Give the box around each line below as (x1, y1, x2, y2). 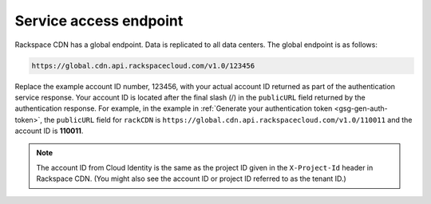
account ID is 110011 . (14, 126, 84, 135)
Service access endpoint (14, 12, 184, 29)
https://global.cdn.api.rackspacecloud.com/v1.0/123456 (31, 61, 255, 70)
